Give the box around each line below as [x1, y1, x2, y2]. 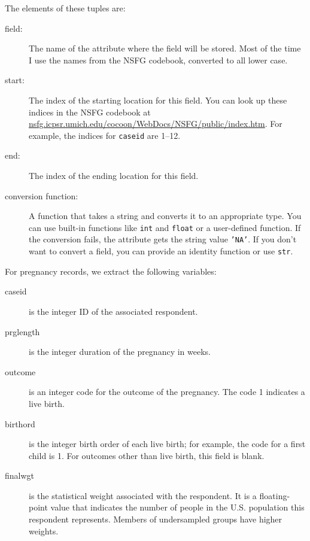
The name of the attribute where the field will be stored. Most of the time [29, 42, 301, 54]
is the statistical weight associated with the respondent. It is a [29, 489, 257, 502]
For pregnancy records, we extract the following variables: [5, 265, 217, 277]
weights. [29, 524, 59, 537]
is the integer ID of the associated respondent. [29, 305, 198, 317]
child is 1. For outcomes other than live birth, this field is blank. [29, 449, 265, 461]
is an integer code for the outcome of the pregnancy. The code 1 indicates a [29, 385, 305, 398]
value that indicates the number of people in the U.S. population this [50, 501, 305, 513]
